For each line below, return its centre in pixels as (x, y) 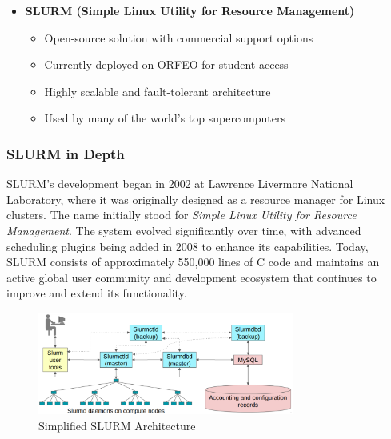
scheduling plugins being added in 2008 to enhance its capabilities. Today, (188, 246)
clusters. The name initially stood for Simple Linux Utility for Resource (182, 215)
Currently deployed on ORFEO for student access (166, 64)
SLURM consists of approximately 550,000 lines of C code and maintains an (193, 262)
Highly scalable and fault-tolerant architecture (158, 91)
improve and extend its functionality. (97, 293)
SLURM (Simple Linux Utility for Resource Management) (190, 10)
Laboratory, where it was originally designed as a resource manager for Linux (196, 199)
